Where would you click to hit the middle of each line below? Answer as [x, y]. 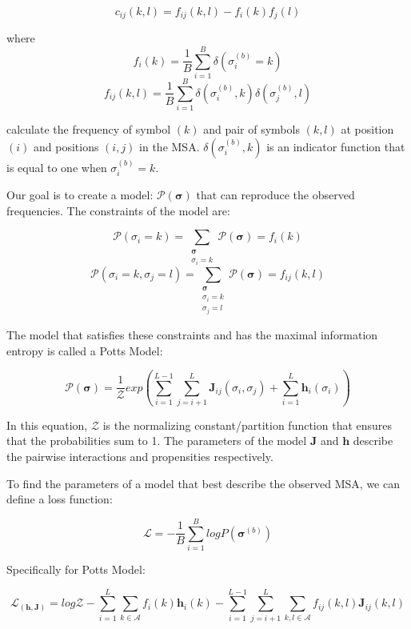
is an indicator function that [336, 146]
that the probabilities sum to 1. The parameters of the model [157, 441]
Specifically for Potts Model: [76, 569]
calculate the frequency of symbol [89, 129]
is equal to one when [57, 167]
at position [367, 129]
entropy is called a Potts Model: [85, 350]
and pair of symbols [251, 129]
